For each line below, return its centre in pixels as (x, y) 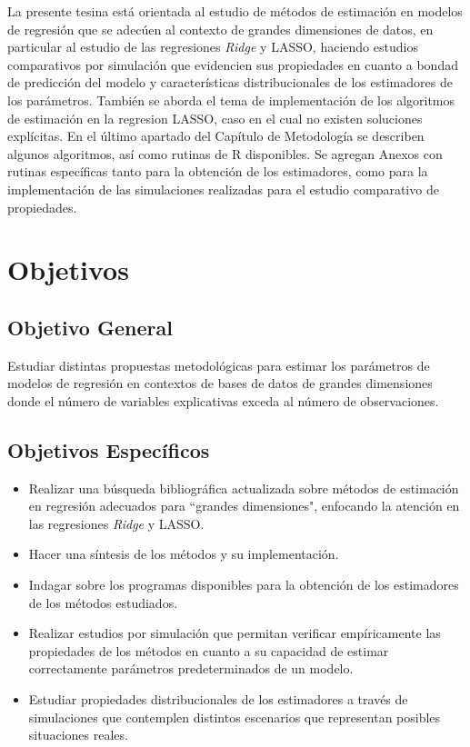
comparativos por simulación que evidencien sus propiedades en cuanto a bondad (233, 64)
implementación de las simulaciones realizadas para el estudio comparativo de (223, 189)
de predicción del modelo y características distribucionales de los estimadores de (230, 82)
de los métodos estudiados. (103, 602)
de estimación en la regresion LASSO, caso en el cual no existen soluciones (215, 118)
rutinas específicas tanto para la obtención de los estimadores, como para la (218, 171)
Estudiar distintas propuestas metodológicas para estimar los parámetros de (219, 365)
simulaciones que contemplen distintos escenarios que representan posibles (235, 717)
